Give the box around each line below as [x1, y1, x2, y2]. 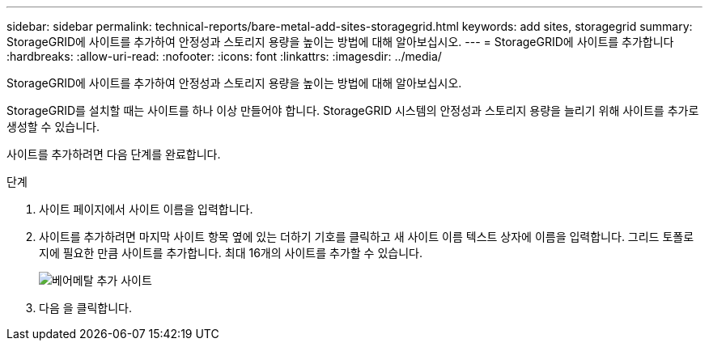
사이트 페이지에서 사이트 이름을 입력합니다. [39, 202, 253, 216]
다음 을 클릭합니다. [39, 301, 132, 315]
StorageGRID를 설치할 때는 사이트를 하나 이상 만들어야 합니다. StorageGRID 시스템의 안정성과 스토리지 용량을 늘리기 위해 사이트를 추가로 [6, 104, 699, 117]
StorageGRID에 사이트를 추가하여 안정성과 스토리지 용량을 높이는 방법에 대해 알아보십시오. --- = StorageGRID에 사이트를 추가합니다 [6, 35, 674, 49]
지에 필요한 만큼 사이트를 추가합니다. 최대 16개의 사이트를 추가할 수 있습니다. [39, 246, 422, 260]
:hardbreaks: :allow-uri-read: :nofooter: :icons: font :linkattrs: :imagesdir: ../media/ [6, 49, 442, 63]
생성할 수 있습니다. [6, 120, 100, 133]
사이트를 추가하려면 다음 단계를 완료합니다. [6, 147, 221, 161]
